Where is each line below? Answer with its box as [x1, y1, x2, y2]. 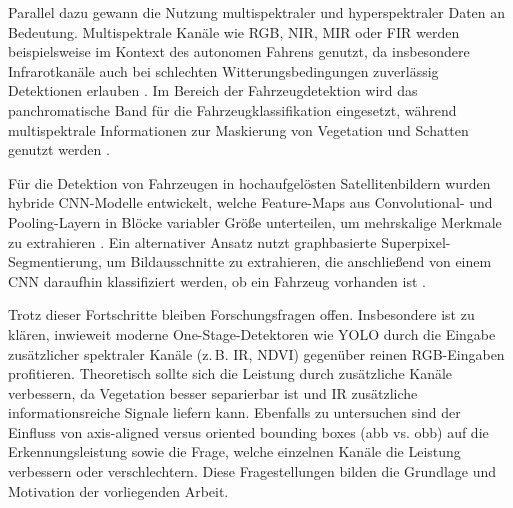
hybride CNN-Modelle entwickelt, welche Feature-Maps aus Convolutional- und [8, 192, 493, 213]
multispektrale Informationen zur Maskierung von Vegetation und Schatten [8, 119, 469, 140]
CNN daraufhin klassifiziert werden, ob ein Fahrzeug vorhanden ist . [8, 270, 426, 291]
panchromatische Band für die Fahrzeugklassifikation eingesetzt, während [8, 99, 457, 120]
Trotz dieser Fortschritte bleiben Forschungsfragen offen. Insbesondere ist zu [8, 304, 475, 325]
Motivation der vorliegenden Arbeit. [8, 480, 229, 501]
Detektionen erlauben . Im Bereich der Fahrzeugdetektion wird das [8, 80, 418, 101]
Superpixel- [381, 231, 451, 252]
